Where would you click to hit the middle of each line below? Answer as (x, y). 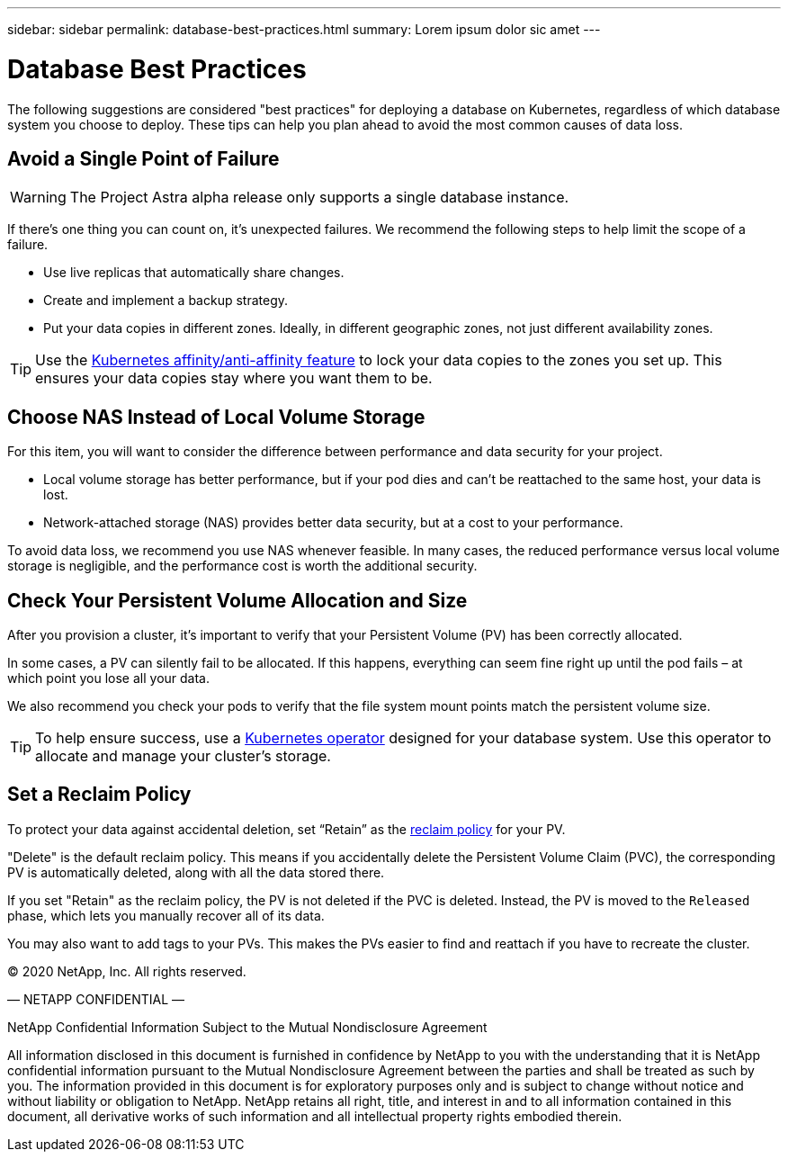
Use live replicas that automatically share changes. (194, 273)
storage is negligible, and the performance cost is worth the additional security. (242, 566)
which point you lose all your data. (108, 678)
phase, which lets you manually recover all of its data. (166, 915)
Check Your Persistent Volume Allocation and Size (237, 600)
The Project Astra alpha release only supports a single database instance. (319, 198)
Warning (38, 198)
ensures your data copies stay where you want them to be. (234, 378)
